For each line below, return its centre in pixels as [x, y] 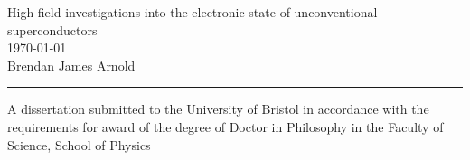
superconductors [52, 29]
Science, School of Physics [79, 144]
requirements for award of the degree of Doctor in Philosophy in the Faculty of [226, 126]
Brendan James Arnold [71, 65]
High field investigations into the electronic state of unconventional [193, 12]
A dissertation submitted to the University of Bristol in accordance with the [218, 109]
